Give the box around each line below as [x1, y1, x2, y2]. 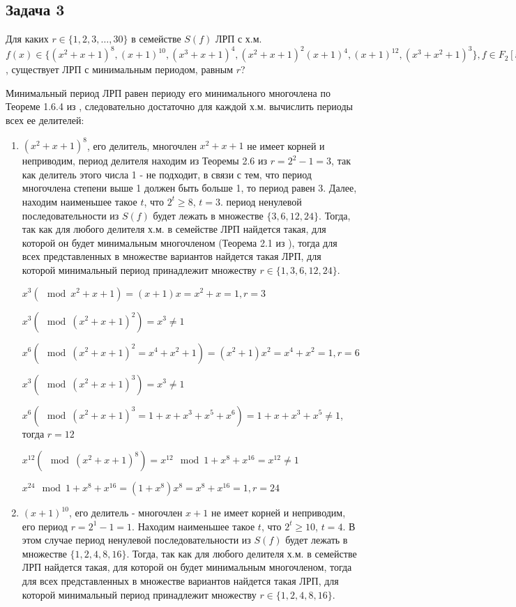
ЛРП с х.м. [215, 31, 262, 46]
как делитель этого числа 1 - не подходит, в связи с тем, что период [22, 167, 312, 181]
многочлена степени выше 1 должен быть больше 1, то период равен [22, 180, 315, 195]
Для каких [6, 31, 49, 46]
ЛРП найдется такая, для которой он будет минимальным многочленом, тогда [22, 560, 352, 574]
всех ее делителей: [6, 113, 84, 128]
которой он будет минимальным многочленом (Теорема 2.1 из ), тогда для [22, 235, 337, 249]
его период [22, 518, 68, 533]
